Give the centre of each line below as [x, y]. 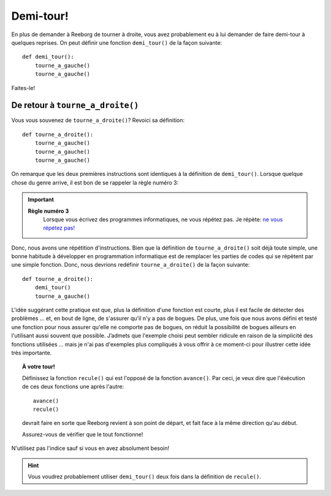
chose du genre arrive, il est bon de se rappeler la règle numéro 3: [95, 182]
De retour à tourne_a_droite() [75, 105]
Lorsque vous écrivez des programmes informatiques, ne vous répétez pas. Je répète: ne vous [163, 219]
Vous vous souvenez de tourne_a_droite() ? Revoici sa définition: [98, 120]
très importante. [32, 353]
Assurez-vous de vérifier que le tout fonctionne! [83, 434]
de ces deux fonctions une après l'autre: [73, 387]
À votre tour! [39, 367]
